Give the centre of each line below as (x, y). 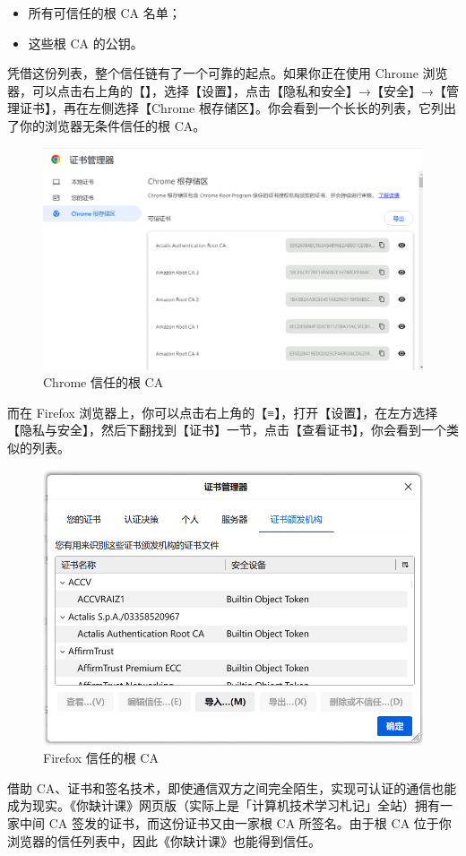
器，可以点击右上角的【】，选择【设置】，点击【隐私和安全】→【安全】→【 (227, 90)
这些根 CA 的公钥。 (86, 43)
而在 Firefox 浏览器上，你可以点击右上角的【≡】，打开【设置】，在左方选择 (223, 412)
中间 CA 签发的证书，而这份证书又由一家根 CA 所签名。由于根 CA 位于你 (235, 823)
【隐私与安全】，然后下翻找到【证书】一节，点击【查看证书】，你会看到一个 (227, 430)
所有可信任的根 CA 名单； (104, 13)
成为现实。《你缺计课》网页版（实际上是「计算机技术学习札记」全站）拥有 (224, 805)
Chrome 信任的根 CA (104, 382)
